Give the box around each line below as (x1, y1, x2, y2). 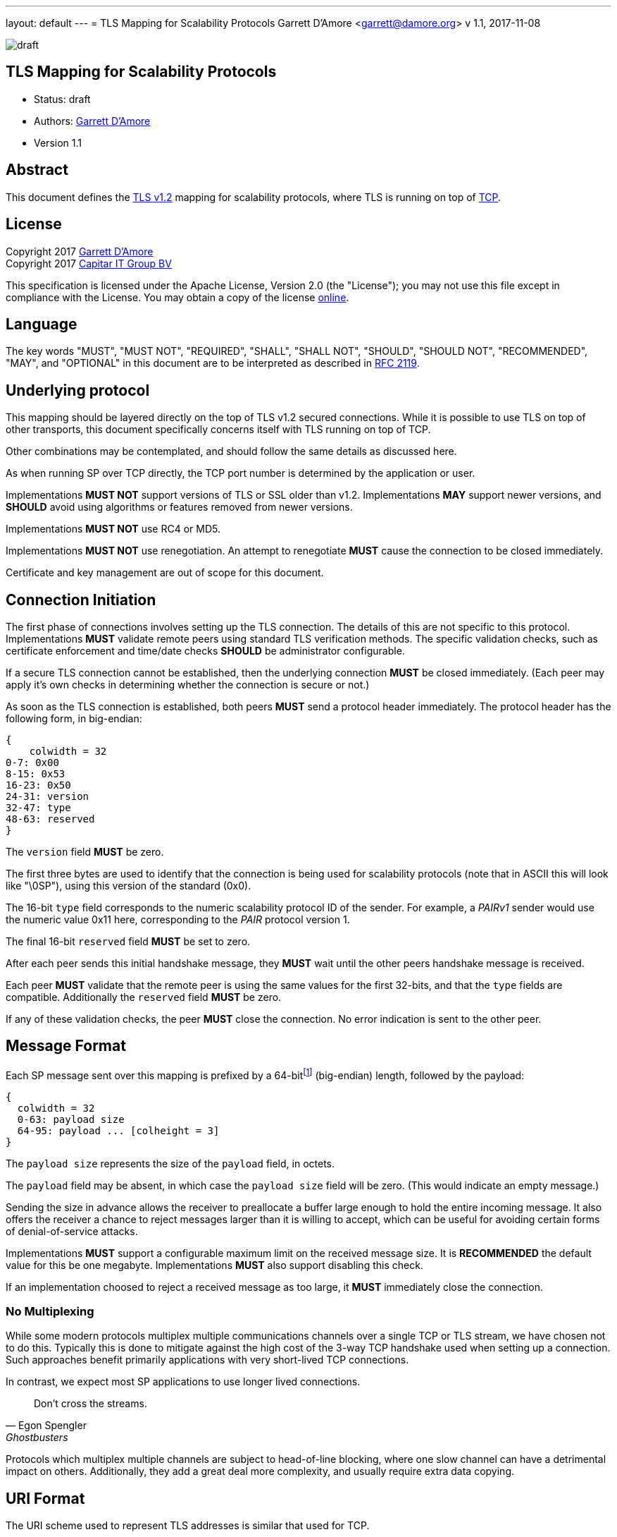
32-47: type (6, 802, 71, 814)
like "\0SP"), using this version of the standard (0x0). (6, 880, 251, 892)
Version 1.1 (34, 136, 82, 149)
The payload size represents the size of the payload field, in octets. (6, 1157, 335, 1170)
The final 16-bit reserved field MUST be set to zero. (6, 935, 251, 948)
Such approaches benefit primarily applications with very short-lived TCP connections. (6, 1354, 409, 1366)
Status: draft (34, 92, 91, 105)
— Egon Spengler (6, 1419, 87, 1432)
